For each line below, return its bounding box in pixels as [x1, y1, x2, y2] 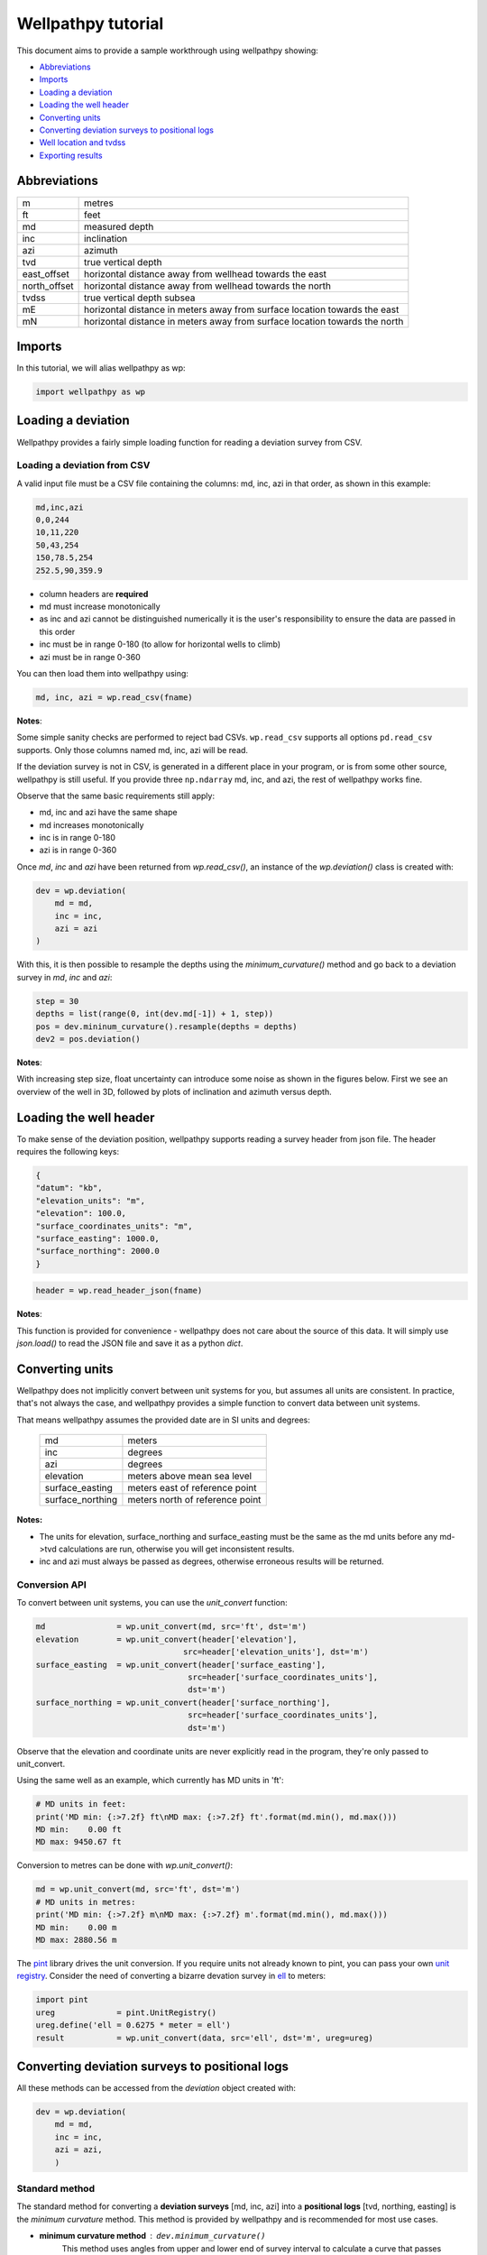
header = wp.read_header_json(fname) [35, 1285, 203, 1296]
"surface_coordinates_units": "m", [35, 1220, 193, 1231]
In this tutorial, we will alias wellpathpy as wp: [16, 363, 186, 373]
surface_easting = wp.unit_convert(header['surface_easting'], [35, 1660, 326, 1670]
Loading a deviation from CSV [16, 459, 151, 472]
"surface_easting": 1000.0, [35, 1233, 160, 1244]
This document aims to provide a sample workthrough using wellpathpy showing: [16, 45, 319, 56]
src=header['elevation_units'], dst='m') [182, 1647, 369, 1657]
